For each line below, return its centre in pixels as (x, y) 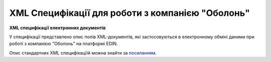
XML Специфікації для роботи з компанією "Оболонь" (130, 13)
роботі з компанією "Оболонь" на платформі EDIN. (63, 44)
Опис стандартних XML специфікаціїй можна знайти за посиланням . (83, 53)
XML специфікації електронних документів (57, 28)
